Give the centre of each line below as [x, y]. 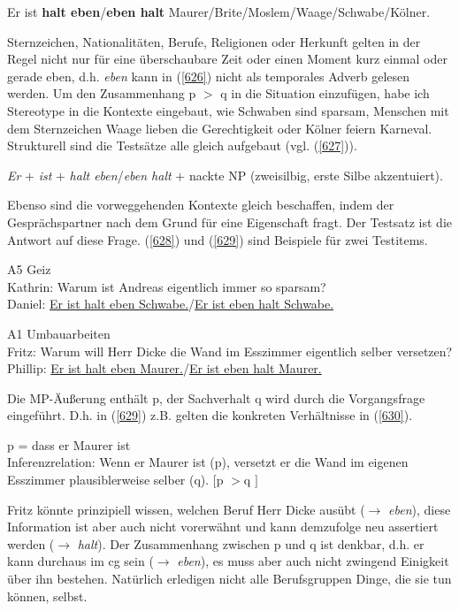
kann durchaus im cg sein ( [80, 561]
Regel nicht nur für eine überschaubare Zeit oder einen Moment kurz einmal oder [227, 59]
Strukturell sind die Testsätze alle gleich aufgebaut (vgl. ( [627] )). [182, 145]
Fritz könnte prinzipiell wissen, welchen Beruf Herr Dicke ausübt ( [186, 509]
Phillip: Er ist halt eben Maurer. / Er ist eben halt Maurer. [164, 368]
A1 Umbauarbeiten [59, 333]
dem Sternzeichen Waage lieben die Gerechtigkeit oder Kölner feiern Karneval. [220, 128]
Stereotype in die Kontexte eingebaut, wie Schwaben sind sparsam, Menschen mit [228, 110]
